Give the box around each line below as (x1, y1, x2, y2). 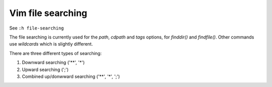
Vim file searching (9, 7, 88, 18)
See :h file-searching (9, 25, 64, 31)
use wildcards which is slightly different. (9, 41, 93, 47)
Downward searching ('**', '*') (22, 59, 85, 65)
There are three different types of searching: (9, 50, 102, 56)
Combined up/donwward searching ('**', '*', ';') (22, 73, 120, 79)
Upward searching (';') (22, 66, 69, 72)
